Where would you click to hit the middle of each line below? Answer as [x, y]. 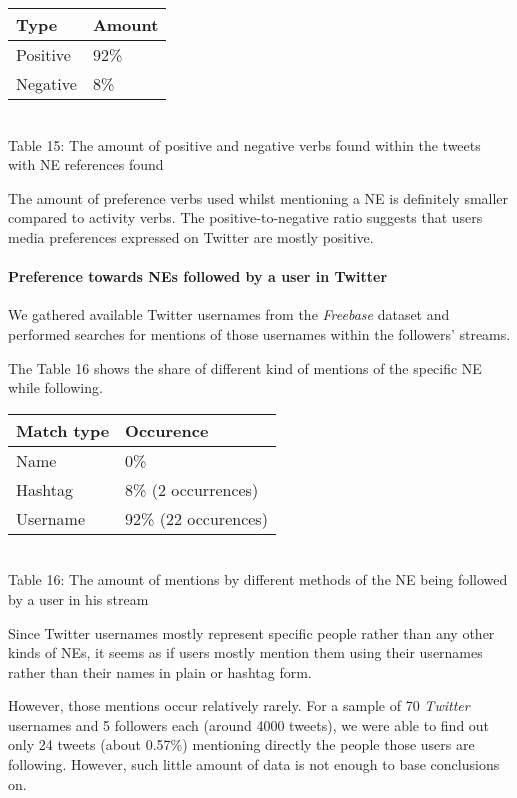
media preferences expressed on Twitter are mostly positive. [191, 236]
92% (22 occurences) [196, 518]
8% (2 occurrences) [192, 489]
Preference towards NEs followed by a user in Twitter [198, 276]
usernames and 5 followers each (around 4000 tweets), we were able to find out [249, 724]
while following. [55, 387]
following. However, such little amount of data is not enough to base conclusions [254, 764]
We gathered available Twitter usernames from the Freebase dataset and [229, 314]
